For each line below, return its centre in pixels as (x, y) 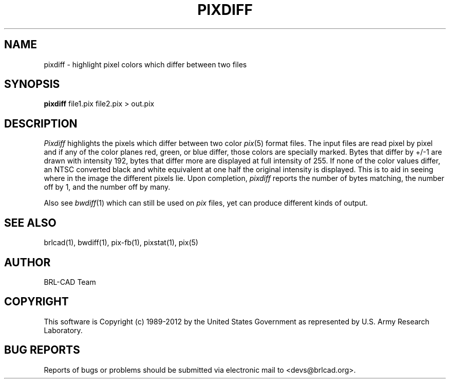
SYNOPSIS (32, 84)
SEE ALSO (30, 223)
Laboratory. (63, 330)
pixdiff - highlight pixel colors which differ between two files (145, 64)
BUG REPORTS (42, 350)
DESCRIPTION (41, 123)
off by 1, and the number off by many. (107, 187)
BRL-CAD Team (70, 282)
